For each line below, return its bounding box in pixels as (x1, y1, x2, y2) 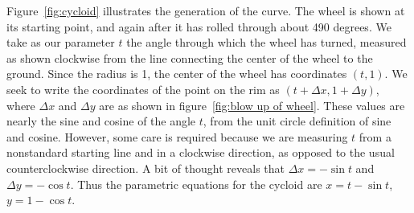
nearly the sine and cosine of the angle (6, 113, 196, 129)
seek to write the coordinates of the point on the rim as (6, 80, 280, 97)
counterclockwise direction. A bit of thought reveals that (6, 159, 285, 176)
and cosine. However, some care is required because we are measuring (6, 128, 348, 145)
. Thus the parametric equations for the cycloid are (70, 175, 322, 192)
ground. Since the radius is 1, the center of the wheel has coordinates (6, 65, 347, 82)
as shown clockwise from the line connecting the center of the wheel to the (6, 49, 373, 66)
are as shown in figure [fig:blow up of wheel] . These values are (99, 96, 405, 113)
